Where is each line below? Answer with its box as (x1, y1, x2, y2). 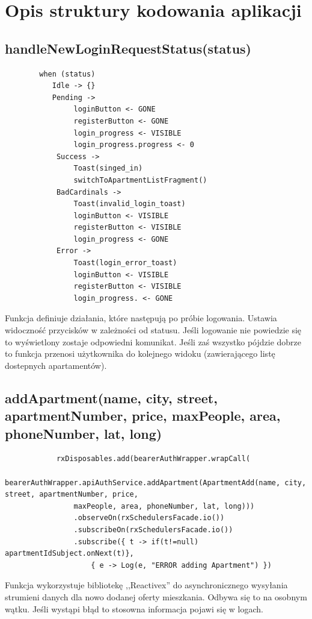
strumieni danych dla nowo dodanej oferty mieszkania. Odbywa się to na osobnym (5, 590, 307, 603)
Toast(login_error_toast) (73, 259, 177, 268)
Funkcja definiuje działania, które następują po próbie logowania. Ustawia (5, 312, 277, 324)
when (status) (39, 69, 96, 78)
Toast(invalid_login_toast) (73, 200, 186, 209)
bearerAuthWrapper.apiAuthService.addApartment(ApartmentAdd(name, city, (5, 478, 307, 487)
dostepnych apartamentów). (5, 359, 107, 371)
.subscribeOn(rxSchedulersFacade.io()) (73, 525, 233, 534)
